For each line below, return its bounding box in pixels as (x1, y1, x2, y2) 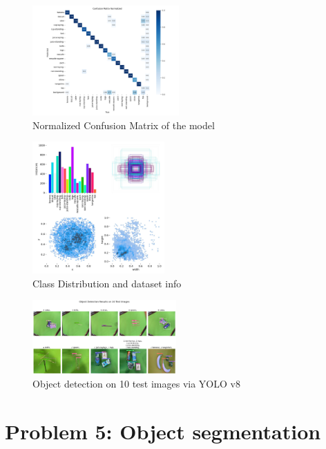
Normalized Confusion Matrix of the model (32, 117, 215, 132)
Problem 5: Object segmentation (5, 417, 321, 446)
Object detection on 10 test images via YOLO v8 (32, 376, 240, 391)
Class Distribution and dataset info (32, 276, 182, 290)
